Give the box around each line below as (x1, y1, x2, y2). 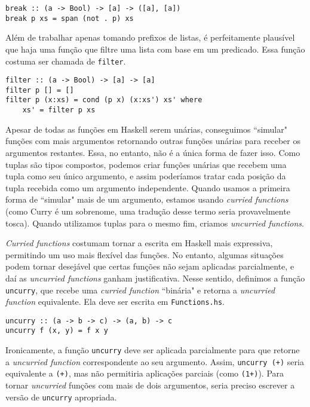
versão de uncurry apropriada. (5, 390, 117, 403)
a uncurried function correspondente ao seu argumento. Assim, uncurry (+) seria (5, 355, 304, 368)
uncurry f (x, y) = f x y (5, 326, 108, 335)
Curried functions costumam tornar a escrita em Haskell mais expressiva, (5, 237, 273, 249)
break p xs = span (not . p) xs (5, 14, 134, 23)
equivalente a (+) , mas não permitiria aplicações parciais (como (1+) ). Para (5, 367, 284, 380)
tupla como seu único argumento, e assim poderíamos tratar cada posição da (5, 170, 286, 182)
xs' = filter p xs (22, 106, 96, 115)
